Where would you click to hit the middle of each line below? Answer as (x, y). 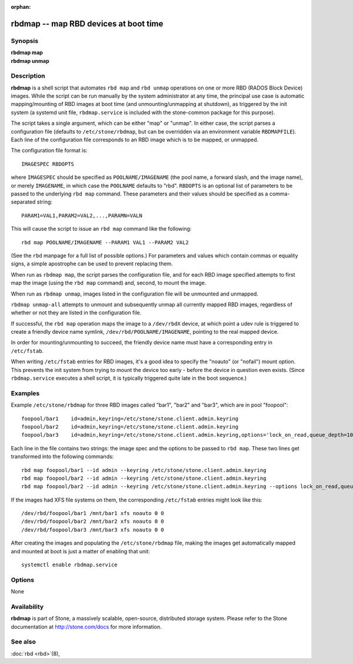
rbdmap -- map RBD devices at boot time (87, 24)
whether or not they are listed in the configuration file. (76, 313)
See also (24, 642)
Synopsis (24, 41)
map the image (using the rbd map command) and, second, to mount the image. (109, 283)
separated (23, 202)
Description (28, 76)
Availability (27, 606)
